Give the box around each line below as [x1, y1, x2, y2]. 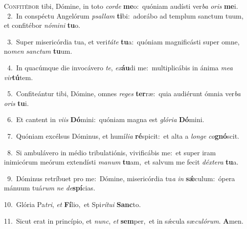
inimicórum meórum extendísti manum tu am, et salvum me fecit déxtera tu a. [4, 157, 239, 167]
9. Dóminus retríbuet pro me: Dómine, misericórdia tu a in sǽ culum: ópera [7, 173, 235, 183]
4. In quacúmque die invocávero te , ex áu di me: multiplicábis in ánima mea [7, 62, 233, 72]
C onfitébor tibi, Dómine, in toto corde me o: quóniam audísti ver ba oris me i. [4, 1, 238, 11]
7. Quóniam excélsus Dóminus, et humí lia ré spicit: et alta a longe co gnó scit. [7, 130, 239, 141]
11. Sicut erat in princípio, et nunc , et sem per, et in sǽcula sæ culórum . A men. [4, 215, 244, 226]
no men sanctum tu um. [4, 46, 72, 56]
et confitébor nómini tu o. [4, 20, 80, 30]
